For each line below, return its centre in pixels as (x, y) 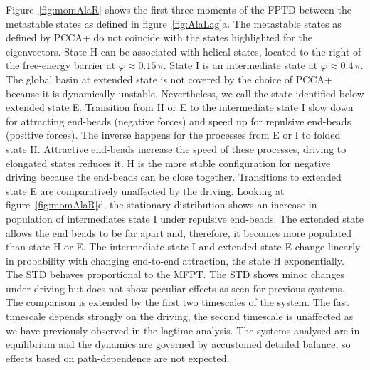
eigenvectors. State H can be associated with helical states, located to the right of (184, 51)
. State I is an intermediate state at (240, 65)
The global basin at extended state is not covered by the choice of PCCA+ (169, 79)
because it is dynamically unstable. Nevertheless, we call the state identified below (185, 93)
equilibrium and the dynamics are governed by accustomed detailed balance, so (178, 344)
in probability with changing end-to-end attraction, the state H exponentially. (175, 260)
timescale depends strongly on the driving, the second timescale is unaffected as (180, 316)
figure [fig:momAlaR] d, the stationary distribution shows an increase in (162, 205)
